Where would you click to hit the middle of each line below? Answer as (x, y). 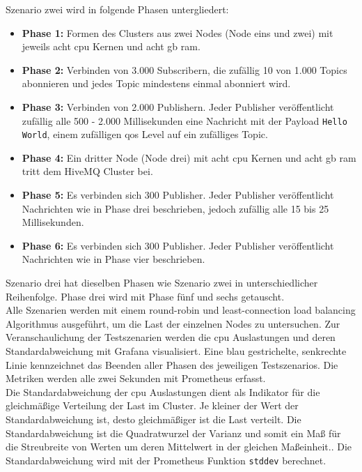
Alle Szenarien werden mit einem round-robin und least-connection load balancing (181, 310)
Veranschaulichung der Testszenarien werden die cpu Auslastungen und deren (171, 337)
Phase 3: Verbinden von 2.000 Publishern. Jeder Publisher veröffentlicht (178, 106)
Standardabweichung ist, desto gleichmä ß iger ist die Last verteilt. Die (154, 419)
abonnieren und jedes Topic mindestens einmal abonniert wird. (156, 83)
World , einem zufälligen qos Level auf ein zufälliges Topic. (145, 134)
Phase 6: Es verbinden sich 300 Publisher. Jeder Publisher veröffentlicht (178, 245)
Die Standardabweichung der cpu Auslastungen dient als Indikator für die (163, 391)
